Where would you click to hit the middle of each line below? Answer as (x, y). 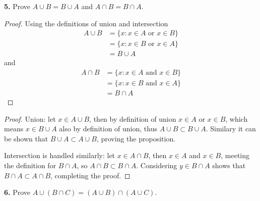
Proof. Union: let (30, 118)
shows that (229, 165)
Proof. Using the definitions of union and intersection (86, 23)
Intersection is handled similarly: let (60, 155)
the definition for (30, 165)
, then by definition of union (133, 118)
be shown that (26, 138)
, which (237, 118)
